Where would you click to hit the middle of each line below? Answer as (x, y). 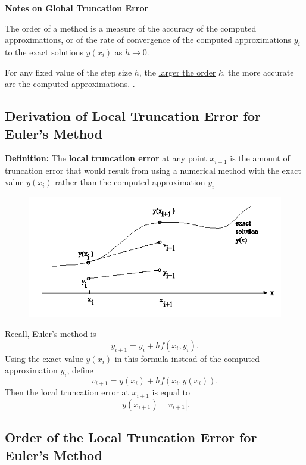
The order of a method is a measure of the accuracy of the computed (131, 28)
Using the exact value (44, 358)
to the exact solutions (44, 52)
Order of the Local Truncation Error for (131, 437)
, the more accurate (258, 72)
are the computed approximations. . (70, 84)
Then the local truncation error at (67, 392)
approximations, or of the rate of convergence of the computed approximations (148, 40)
